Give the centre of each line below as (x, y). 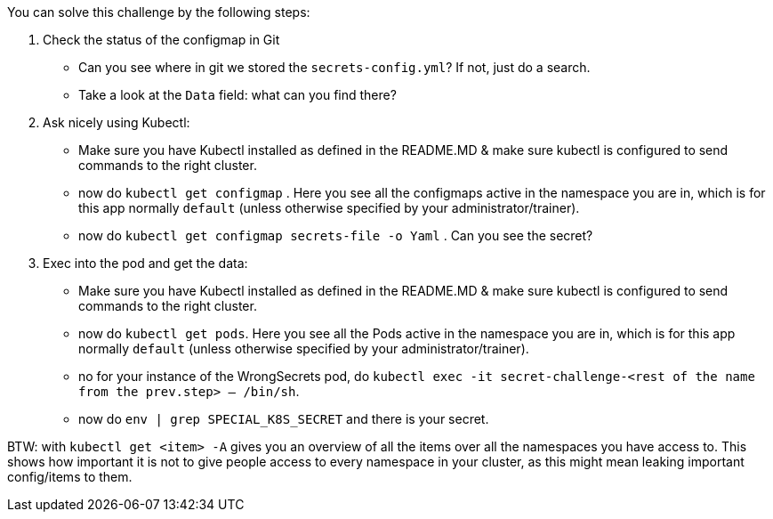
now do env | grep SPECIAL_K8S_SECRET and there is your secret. (284, 419)
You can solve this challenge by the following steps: (159, 12)
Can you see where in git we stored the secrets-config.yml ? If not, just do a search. (334, 67)
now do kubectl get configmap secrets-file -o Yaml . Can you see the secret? (336, 235)
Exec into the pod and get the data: (145, 263)
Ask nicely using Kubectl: (117, 122)
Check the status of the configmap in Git (161, 40)
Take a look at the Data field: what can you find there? (238, 95)
